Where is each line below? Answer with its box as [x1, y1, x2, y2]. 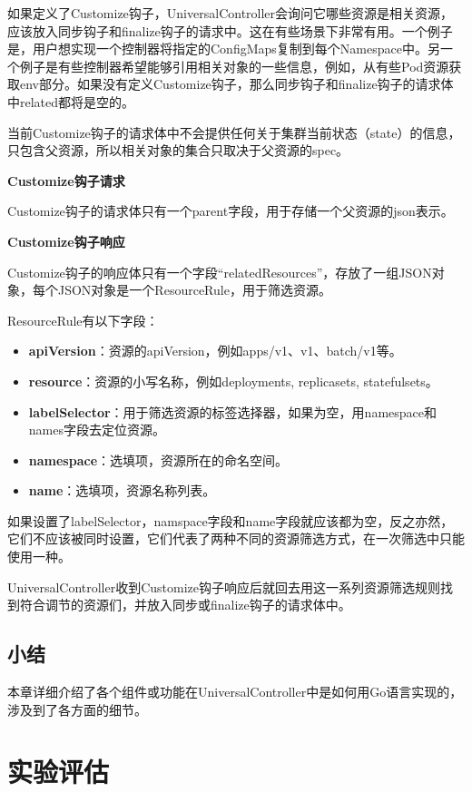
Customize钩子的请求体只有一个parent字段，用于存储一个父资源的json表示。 [7, 201, 454, 220]
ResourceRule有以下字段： [7, 310, 159, 329]
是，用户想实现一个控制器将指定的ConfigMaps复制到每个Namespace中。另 [7, 39, 440, 58]
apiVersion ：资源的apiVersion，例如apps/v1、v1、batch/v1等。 [28, 341, 402, 360]
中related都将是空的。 [7, 92, 135, 111]
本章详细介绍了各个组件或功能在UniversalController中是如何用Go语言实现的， [7, 682, 463, 701]
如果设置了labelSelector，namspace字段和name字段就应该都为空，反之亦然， [7, 511, 454, 530]
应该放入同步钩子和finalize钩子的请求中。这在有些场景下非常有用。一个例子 [7, 21, 453, 40]
